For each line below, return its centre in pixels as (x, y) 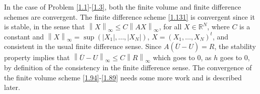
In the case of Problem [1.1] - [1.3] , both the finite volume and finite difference (123, 7)
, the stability (235, 46)
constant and (24, 36)
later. (12, 87)
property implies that (37, 57)
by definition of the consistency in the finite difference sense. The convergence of (128, 67)
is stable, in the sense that (45, 27)
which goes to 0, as (182, 57)
